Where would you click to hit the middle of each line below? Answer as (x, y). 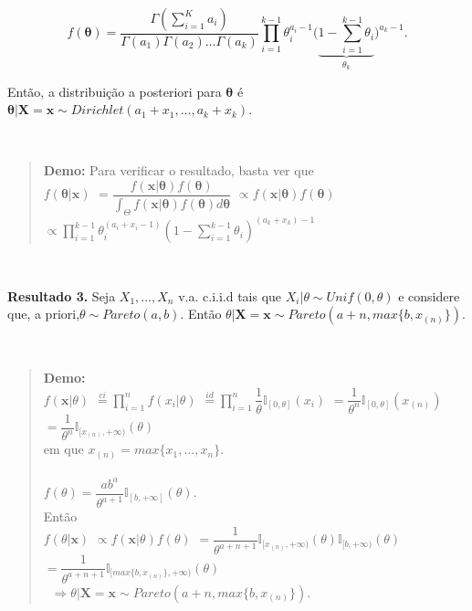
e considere (429, 295)
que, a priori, (44, 314)
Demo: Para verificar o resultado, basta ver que (178, 170)
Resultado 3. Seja (62, 295)
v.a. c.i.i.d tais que (230, 295)
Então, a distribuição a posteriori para (115, 91)
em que (63, 449)
